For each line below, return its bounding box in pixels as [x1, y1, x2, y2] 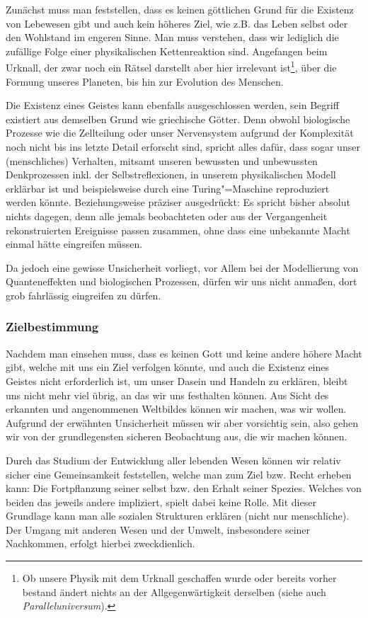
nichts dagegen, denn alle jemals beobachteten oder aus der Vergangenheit [6, 208, 328, 223]
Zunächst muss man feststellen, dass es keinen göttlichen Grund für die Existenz [6, 2, 354, 16]
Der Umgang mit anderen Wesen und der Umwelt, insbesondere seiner [6, 522, 311, 537]
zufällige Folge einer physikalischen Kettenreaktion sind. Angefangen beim [6, 43, 328, 58]
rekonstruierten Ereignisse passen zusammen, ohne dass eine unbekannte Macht [6, 222, 350, 237]
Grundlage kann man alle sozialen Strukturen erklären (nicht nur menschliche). [6, 508, 350, 523]
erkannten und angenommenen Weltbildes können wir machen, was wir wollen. [6, 401, 347, 416]
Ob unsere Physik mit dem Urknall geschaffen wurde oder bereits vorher [22, 571, 337, 585]
